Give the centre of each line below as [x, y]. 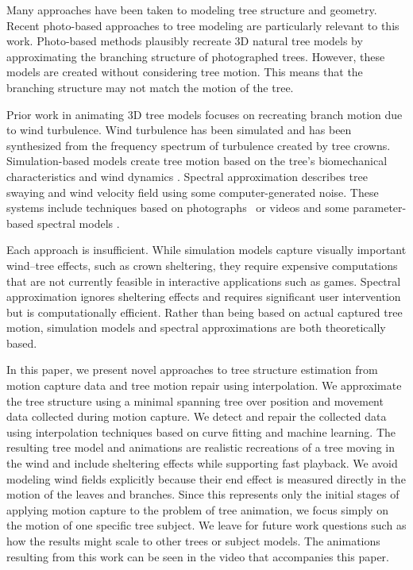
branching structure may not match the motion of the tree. [150, 87]
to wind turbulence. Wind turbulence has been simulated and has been [179, 130]
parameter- [380, 208]
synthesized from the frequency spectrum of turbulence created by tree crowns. [199, 145]
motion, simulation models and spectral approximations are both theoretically [196, 327]
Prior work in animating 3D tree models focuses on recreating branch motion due [205, 114]
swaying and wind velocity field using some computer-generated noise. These [193, 192]
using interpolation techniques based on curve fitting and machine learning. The [201, 431]
